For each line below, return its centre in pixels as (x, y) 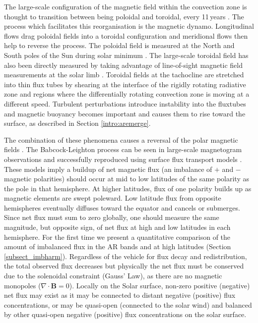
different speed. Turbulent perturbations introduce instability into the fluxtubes (125, 103)
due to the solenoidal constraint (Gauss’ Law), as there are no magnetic (113, 276)
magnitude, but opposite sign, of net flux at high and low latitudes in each (117, 227)
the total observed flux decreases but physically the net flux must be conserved (124, 266)
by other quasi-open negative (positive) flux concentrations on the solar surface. (125, 314)
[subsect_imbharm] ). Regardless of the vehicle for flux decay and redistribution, (126, 256)
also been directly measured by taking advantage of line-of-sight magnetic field (123, 65)
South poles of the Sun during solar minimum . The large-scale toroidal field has (126, 55)
